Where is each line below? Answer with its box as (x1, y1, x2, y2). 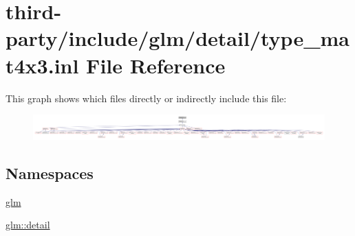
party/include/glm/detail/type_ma (6, 24, 349, 52)
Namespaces (6, 162, 94, 183)
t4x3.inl (6, 51, 79, 79)
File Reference (86, 51, 226, 79)
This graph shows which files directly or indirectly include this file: (6, 91, 287, 105)
